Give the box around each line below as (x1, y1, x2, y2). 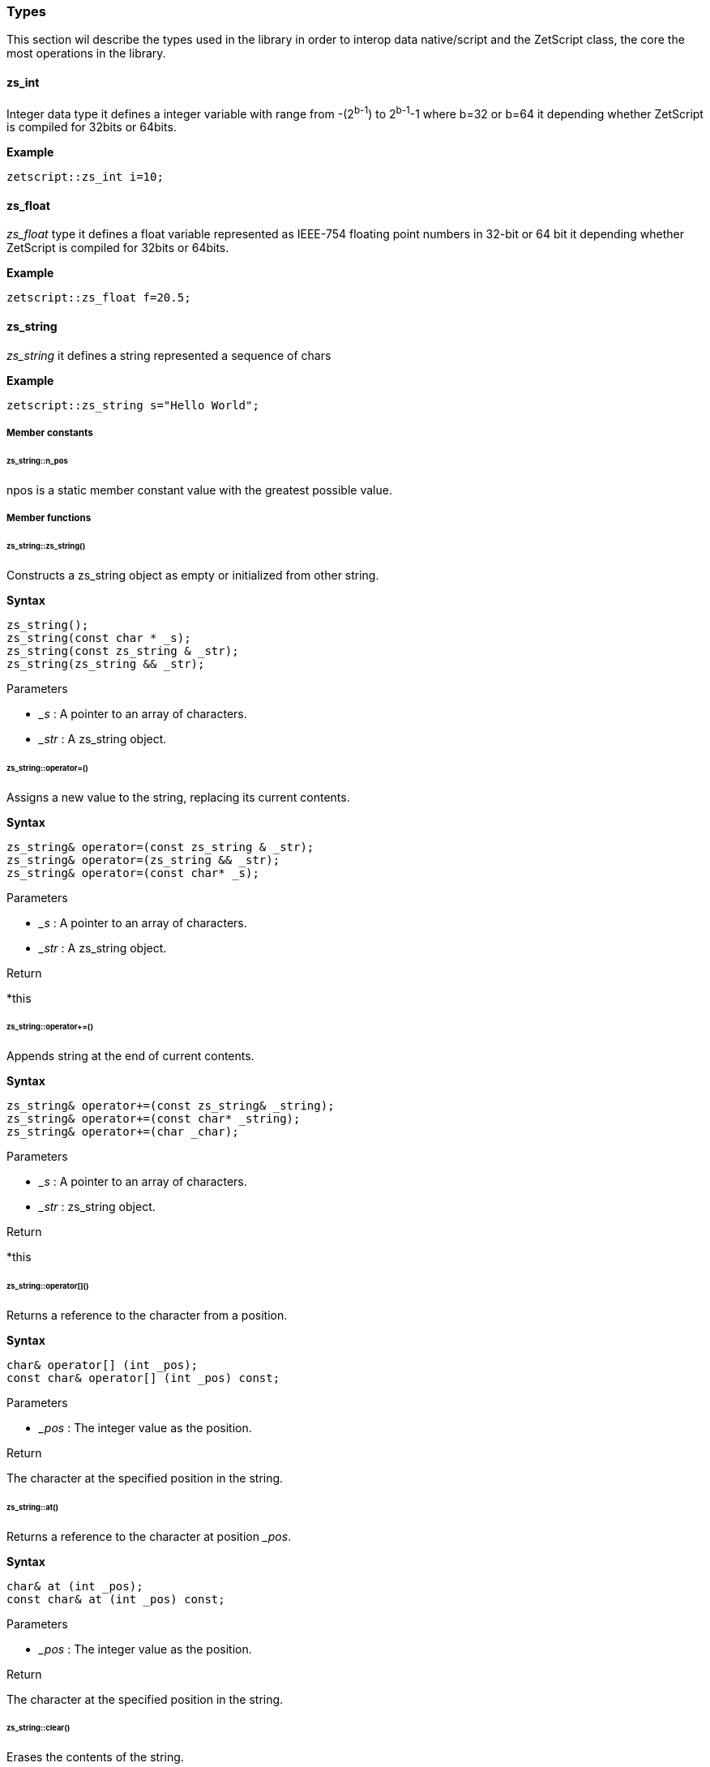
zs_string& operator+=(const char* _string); (6, 1112, 301, 1126)
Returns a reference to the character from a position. (6, 1307, 288, 1322)
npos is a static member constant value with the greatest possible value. (6, 482, 392, 497)
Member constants (6, 427, 93, 439)
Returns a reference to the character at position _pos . (6, 1529, 292, 1543)
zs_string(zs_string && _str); (6, 657, 205, 670)
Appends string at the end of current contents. (6, 1049, 254, 1063)
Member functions (6, 512, 92, 524)
